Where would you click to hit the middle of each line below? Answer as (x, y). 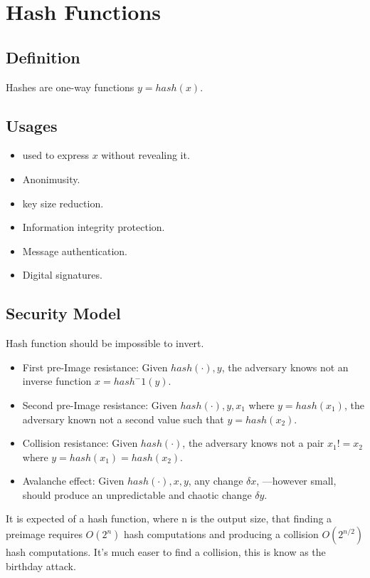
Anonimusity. (51, 179)
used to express (55, 155)
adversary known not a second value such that (123, 419)
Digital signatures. (62, 275)
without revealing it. (146, 155)
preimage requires (44, 534)
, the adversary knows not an (285, 367)
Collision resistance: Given (80, 443)
